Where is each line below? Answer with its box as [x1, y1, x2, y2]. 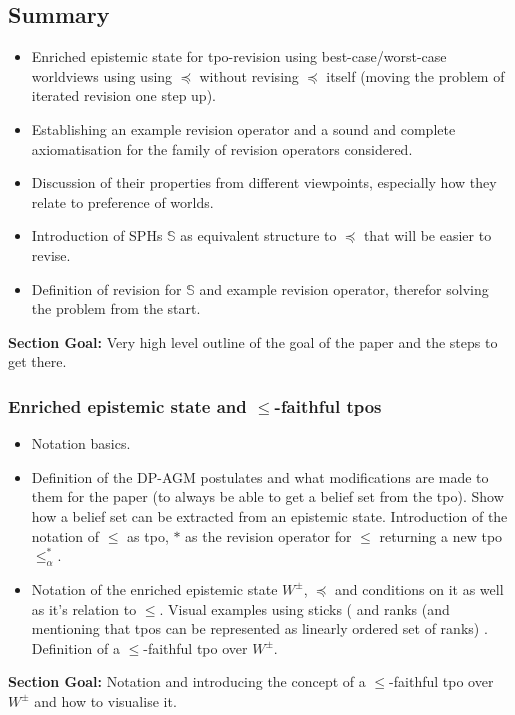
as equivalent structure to [180, 225, 337, 246]
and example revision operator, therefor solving [199, 278, 489, 299]
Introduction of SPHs [31, 225, 163, 246]
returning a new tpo [379, 525, 503, 546]
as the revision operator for [185, 525, 352, 546]
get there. [8, 351, 67, 372]
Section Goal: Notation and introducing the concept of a [8, 671, 366, 692]
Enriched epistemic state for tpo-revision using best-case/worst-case [31, 46, 447, 67]
